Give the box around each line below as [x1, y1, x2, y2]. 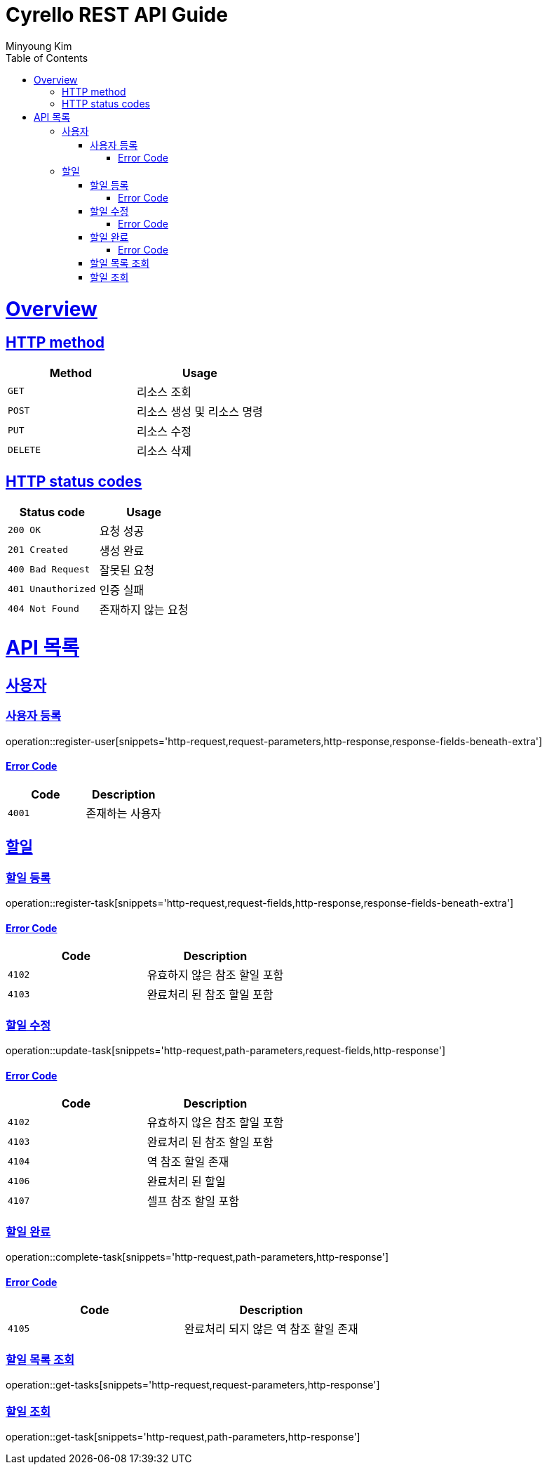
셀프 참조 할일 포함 [147, 1194, 239, 1209]
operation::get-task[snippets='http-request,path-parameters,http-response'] [6, 1430, 360, 1443]
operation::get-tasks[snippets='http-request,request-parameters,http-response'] [6, 1379, 380, 1391]
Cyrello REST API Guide [6, 3, 228, 27]
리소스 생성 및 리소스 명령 [136, 404, 263, 419]
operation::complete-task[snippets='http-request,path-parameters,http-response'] [6, 1251, 389, 1264]
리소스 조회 [136, 384, 192, 399]
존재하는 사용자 [86, 806, 162, 821]
